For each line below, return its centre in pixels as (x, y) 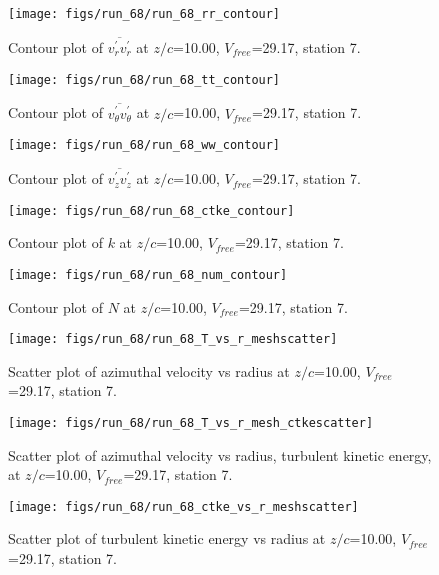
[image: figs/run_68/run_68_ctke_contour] (151, 210)
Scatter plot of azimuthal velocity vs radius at (149, 370)
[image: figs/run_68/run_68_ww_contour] (144, 145)
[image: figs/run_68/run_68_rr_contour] (144, 14)
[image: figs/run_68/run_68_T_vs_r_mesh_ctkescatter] (191, 422)
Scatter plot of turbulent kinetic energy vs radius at (167, 538)
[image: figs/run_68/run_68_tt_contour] (144, 79)
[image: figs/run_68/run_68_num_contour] (148, 274)
